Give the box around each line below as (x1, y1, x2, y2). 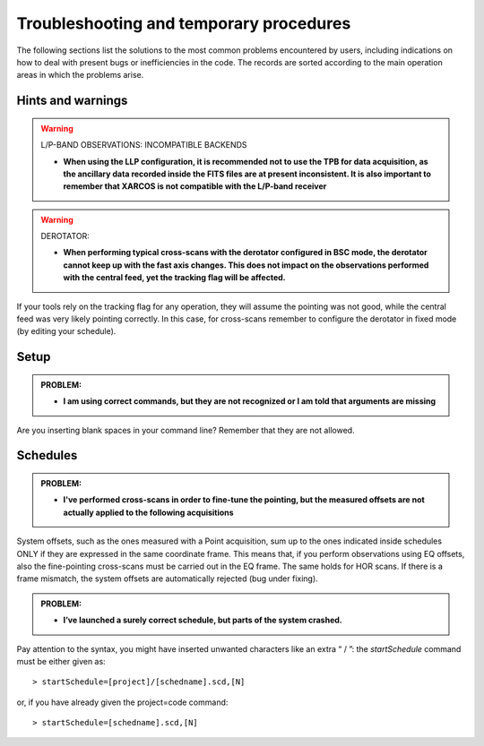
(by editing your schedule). (16, 326, 117, 337)
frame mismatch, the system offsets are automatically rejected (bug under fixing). (16, 573, 318, 584)
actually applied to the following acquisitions (63, 507, 234, 518)
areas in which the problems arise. (16, 70, 144, 81)
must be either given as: (16, 656, 107, 666)
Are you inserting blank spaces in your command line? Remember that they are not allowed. (16, 424, 355, 435)
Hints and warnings (16, 93, 128, 108)
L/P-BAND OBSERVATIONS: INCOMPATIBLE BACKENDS (40, 140, 247, 150)
